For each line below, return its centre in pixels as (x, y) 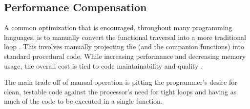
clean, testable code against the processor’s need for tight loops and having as (120, 91)
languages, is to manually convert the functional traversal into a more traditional (125, 37)
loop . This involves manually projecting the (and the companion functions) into (124, 46)
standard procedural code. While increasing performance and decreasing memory (125, 56)
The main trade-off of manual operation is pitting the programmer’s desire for (121, 82)
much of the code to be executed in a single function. (83, 101)
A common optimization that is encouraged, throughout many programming (118, 27)
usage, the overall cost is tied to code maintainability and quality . (104, 65)
